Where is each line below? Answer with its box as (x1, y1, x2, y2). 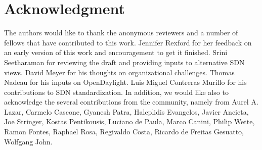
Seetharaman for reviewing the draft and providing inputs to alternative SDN (4, 57, 245, 67)
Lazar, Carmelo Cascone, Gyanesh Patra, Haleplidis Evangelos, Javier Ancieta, (4, 106, 249, 117)
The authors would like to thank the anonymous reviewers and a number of (4, 27, 238, 38)
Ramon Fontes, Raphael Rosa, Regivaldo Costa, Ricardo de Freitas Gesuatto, (4, 126, 244, 137)
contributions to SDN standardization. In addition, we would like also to (4, 86, 229, 97)
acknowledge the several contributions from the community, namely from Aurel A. (4, 96, 258, 107)
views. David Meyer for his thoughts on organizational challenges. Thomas (4, 67, 235, 77)
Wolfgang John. (4, 136, 53, 146)
